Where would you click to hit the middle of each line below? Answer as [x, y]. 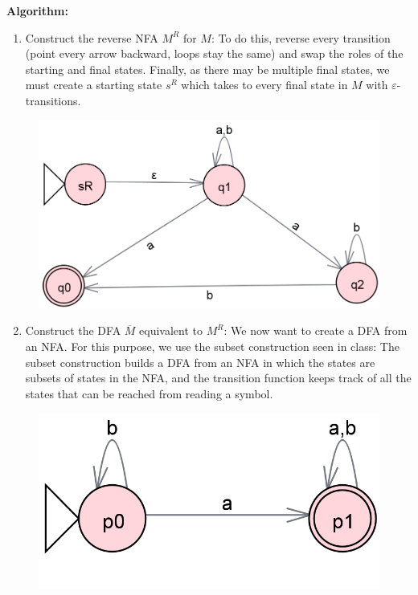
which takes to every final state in [264, 85]
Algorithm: [37, 10]
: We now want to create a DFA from [316, 330]
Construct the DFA [73, 330]
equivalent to [171, 330]
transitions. [53, 100]
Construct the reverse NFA [92, 37]
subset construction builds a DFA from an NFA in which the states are [200, 362]
